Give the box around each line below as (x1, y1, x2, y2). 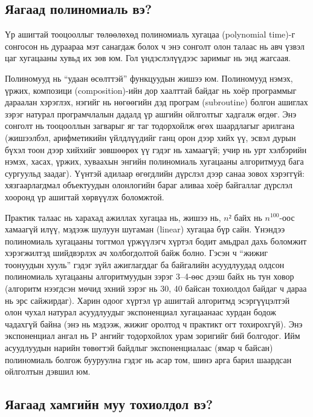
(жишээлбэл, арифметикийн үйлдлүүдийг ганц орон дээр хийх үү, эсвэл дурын (5, 131, 296, 143)
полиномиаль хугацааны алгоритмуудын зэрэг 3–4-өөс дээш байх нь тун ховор (5, 270, 294, 283)
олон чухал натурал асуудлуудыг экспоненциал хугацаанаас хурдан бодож (5, 306, 276, 318)
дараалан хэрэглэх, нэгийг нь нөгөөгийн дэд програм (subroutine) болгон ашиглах (5, 96, 308, 108)
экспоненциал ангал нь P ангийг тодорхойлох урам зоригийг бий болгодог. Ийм (5, 329, 300, 342)
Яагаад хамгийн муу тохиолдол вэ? (5, 395, 213, 413)
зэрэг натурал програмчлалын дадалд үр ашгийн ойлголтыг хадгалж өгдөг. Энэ (5, 107, 297, 120)
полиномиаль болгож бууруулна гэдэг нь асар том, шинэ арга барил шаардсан (5, 353, 292, 366)
